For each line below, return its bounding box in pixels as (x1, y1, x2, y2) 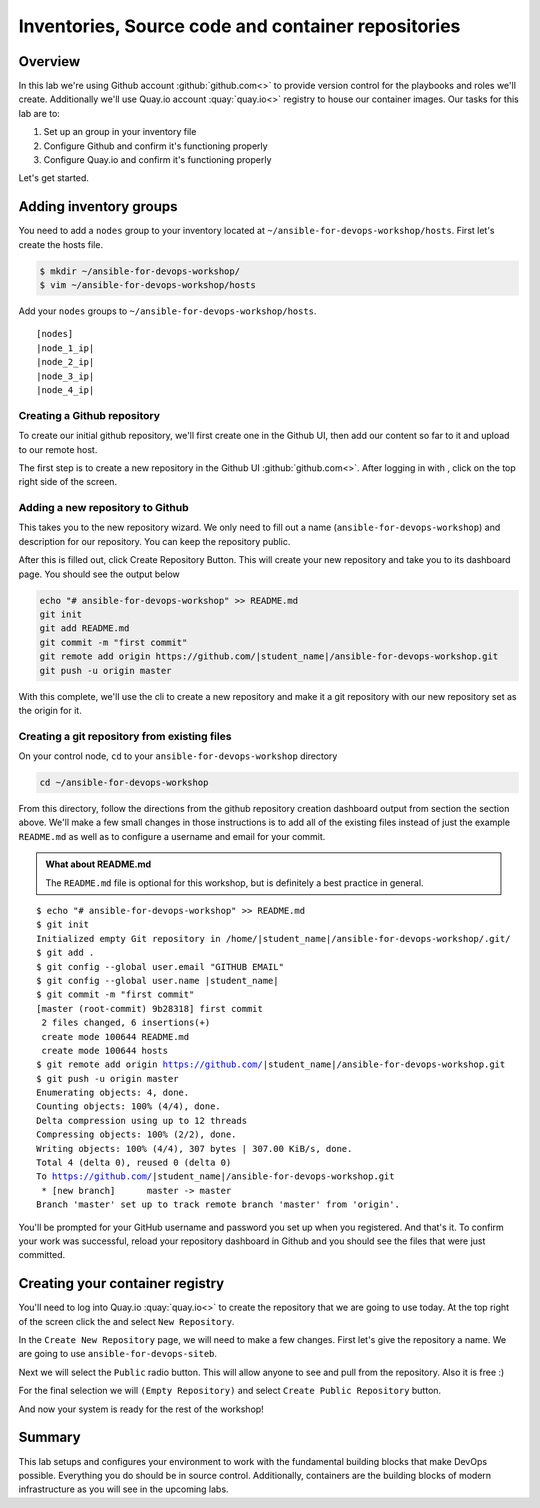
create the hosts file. (18, 238, 104, 250)
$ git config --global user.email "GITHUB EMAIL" (36, 961, 285, 972)
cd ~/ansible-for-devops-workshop (39, 777, 209, 789)
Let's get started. (18, 172, 90, 184)
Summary (18, 1429, 81, 1446)
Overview (18, 53, 81, 70)
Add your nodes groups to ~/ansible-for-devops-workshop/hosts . (18, 305, 317, 317)
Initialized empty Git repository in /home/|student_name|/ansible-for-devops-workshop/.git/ (36, 933, 511, 944)
